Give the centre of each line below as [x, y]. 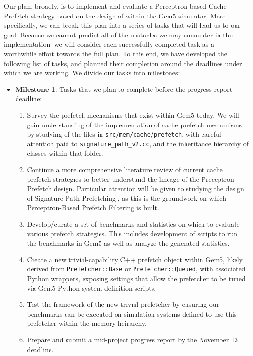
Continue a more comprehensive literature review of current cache [125, 169]
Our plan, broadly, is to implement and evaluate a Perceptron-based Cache [115, 6]
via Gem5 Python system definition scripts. [92, 288]
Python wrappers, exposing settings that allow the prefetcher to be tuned [136, 278]
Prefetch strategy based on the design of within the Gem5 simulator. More [115, 15]
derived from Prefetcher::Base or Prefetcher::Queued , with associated [136, 269]
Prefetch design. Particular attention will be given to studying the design [135, 188]
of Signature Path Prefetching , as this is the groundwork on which [126, 198]
